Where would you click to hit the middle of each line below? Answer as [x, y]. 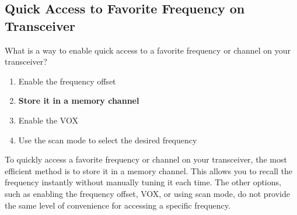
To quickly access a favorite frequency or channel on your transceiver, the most [146, 159]
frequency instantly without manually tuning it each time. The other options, [143, 182]
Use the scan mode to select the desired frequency [108, 140]
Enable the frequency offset [67, 81]
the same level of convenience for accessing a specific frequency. [118, 205]
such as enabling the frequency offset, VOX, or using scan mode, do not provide [147, 193]
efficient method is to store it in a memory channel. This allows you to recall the [149, 170]
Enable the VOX [48, 120]
